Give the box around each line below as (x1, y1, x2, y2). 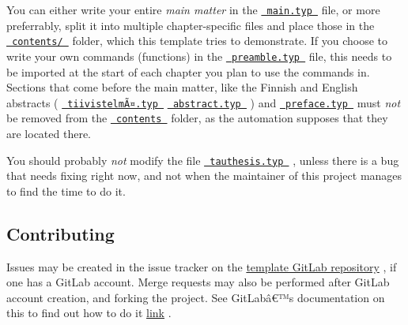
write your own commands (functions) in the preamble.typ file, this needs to (6, 47, 392, 64)
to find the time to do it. (6, 182, 126, 199)
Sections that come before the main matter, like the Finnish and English (6, 79, 358, 95)
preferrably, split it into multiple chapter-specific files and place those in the (6, 17, 375, 33)
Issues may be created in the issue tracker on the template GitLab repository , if (6, 258, 397, 275)
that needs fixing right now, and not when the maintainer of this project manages (6, 167, 402, 184)
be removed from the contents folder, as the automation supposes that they (6, 110, 388, 126)
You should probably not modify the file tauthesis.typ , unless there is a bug (6, 151, 399, 168)
